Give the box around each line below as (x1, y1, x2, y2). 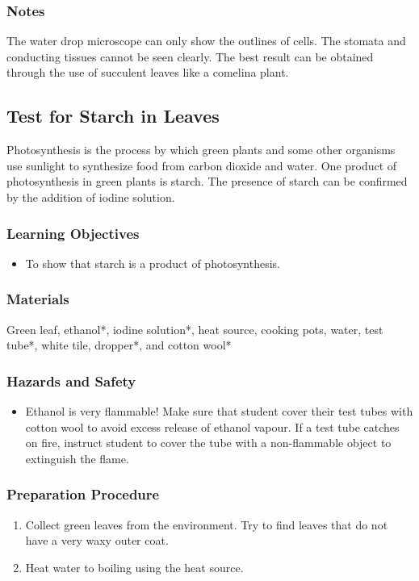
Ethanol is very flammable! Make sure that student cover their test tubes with (25, 403, 413, 420)
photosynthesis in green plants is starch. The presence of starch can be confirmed (6, 173, 408, 190)
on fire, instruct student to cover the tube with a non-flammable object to (25, 434, 392, 451)
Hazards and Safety (6, 370, 136, 391)
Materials (6, 289, 69, 309)
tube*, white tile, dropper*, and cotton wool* (6, 336, 232, 353)
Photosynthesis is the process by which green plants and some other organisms (6, 141, 396, 158)
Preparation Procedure (6, 484, 160, 504)
